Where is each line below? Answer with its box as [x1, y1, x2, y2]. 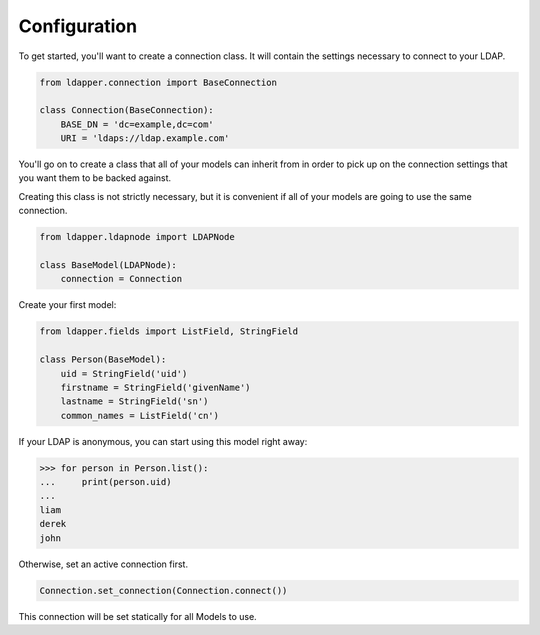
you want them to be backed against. [18, 172, 172, 184]
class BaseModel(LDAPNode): [39, 260, 177, 271]
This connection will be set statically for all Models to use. [18, 610, 257, 622]
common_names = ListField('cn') [60, 410, 220, 421]
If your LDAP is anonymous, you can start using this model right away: [18, 435, 308, 447]
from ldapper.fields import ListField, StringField [39, 326, 299, 337]
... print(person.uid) [39, 476, 172, 488]
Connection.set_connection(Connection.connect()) [39, 585, 288, 596]
